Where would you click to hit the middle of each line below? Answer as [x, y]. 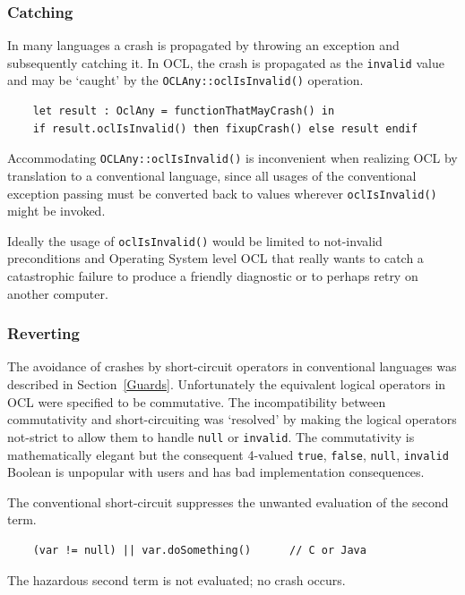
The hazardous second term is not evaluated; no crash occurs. [177, 579]
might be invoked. [56, 211]
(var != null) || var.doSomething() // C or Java [199, 550]
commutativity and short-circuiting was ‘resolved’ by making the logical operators [232, 419]
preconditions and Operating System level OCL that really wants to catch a [215, 258]
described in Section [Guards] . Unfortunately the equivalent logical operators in [227, 384]
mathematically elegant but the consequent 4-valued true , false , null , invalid [228, 454]
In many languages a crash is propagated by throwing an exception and [203, 45]
